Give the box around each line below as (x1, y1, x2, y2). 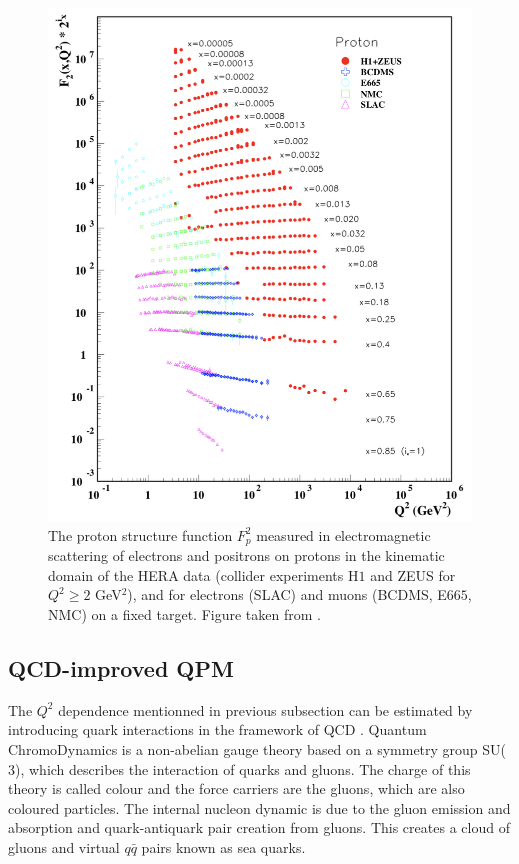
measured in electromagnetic (256, 524, 431, 545)
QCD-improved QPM (8, 653, 234, 684)
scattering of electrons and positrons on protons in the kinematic (48, 545, 445, 566)
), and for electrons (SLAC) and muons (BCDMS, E (127, 584, 447, 605)
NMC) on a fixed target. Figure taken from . (48, 604, 321, 625)
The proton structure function (48, 524, 233, 545)
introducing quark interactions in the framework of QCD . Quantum (8, 719, 427, 740)
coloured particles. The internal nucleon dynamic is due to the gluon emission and (8, 797, 511, 818)
